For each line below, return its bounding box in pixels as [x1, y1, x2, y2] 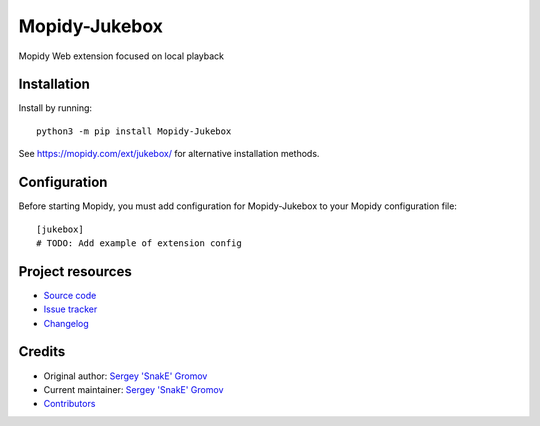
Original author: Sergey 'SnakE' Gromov [43, 370, 208, 382]
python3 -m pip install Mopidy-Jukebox [36, 125, 232, 137]
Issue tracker [43, 303, 98, 315]
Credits [18, 343, 66, 360]
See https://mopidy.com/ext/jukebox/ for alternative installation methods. [18, 148, 320, 160]
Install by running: [18, 102, 93, 114]
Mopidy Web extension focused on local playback [18, 50, 225, 62]
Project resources [18, 263, 132, 280]
